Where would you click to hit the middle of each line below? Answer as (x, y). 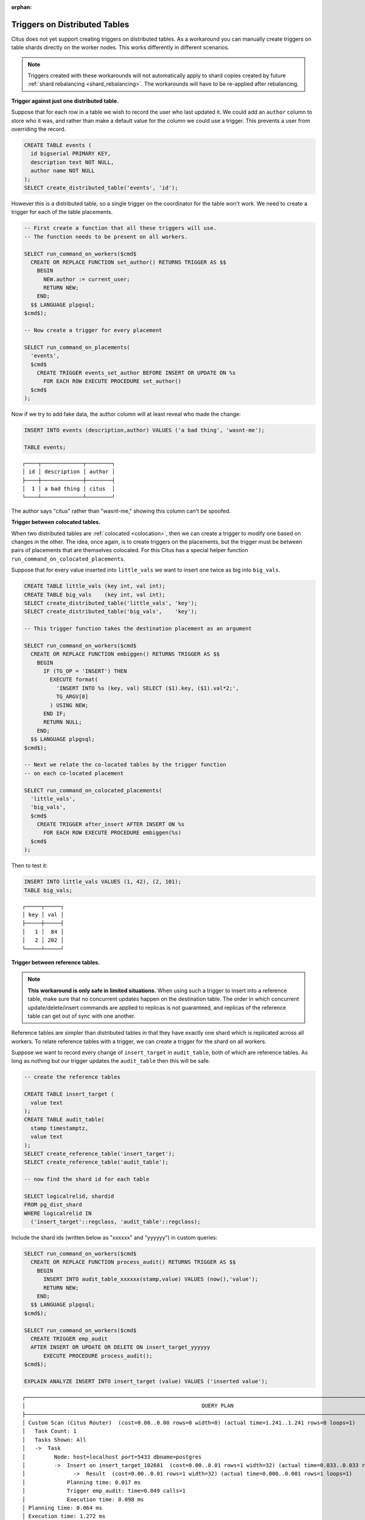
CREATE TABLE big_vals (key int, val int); (95, 595)
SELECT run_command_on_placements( (77, 347)
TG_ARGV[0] (72, 697)
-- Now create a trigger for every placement (93, 330)
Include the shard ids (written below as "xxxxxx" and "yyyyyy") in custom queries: (114, 1238)
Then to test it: (30, 866)
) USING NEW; (69, 705)
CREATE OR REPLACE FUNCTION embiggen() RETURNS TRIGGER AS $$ (125, 654)
